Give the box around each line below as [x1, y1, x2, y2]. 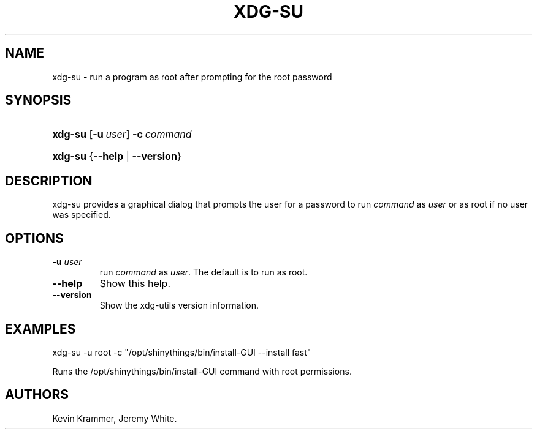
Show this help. [99, 277, 170, 290]
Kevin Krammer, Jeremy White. [52, 413, 177, 424]
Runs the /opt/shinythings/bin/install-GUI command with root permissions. [52, 365, 352, 376]
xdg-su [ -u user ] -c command [52, 128, 192, 141]
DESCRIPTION [5, 173, 93, 189]
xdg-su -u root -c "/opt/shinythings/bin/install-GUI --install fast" [52, 346, 311, 357]
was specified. [52, 209, 111, 220]
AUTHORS [5, 387, 69, 403]
